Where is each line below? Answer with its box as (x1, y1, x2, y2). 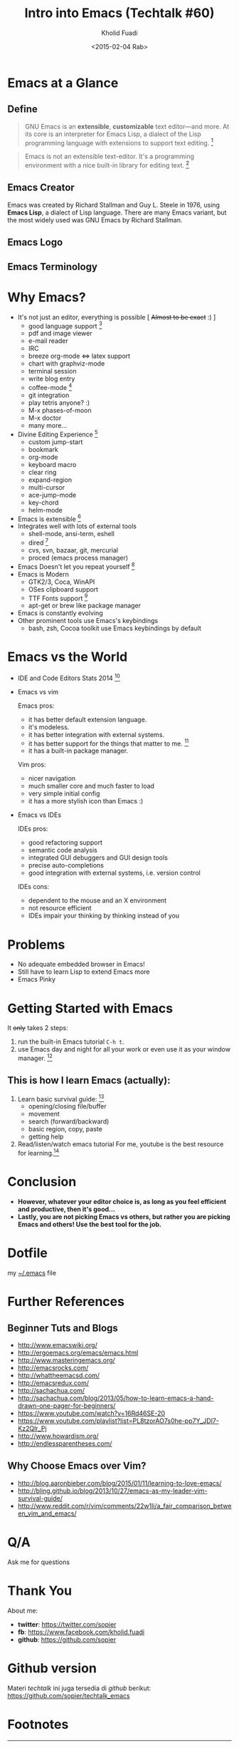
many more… (28, 421, 68, 429)
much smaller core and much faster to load (28, 782, 155, 791)
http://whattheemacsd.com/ (17, 1371, 100, 1379)
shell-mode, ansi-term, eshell (28, 530, 115, 538)
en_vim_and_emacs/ (17, 1509, 77, 1518)
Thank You (7, 1583, 73, 1598)
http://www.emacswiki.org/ (17, 1340, 97, 1349)
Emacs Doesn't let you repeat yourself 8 (17, 561, 135, 571)
